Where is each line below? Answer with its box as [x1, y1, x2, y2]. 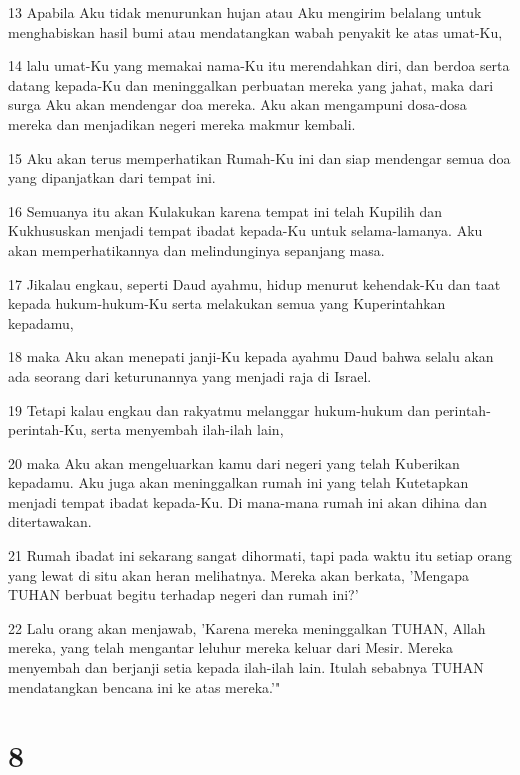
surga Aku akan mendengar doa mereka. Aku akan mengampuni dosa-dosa [8, 94, 467, 115]
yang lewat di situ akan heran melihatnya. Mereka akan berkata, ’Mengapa [8, 564, 470, 585]
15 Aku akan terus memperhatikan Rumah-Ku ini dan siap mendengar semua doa [8, 147, 511, 168]
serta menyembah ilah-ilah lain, [91, 419, 284, 440]
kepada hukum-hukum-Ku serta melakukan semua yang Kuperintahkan [8, 293, 446, 314]
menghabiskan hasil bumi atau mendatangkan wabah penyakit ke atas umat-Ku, [8, 21, 503, 42]
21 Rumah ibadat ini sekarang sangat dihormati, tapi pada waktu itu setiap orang [8, 545, 512, 566]
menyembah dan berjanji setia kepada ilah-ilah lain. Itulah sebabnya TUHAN [8, 657, 484, 678]
